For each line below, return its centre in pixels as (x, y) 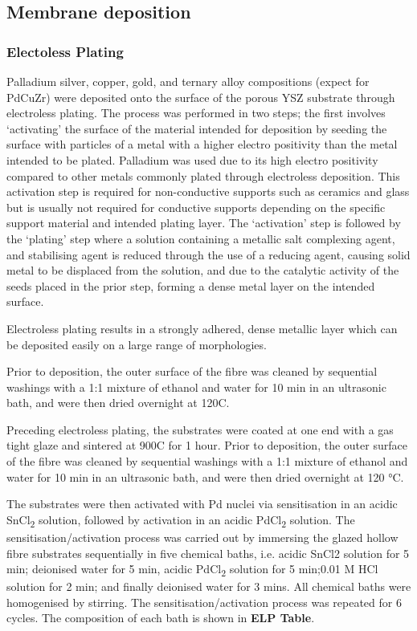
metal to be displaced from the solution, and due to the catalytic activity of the (203, 270)
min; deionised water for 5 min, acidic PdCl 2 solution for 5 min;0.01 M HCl (192, 570)
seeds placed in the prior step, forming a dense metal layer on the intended (191, 285)
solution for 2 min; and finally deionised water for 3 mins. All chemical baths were (209, 586)
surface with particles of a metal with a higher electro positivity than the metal (202, 144)
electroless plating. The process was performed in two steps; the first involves (196, 113)
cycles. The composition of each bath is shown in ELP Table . (161, 618)
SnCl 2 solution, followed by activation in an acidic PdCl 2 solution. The (181, 520)
